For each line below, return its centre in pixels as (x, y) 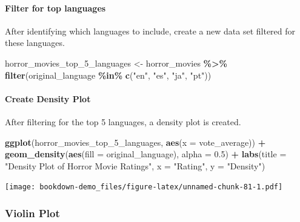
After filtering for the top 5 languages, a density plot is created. (123, 121)
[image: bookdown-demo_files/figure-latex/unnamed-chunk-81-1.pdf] (144, 187)
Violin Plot (32, 213)
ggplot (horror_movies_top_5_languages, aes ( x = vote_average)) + (135, 142)
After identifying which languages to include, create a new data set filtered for (150, 31)
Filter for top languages (55, 8)
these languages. (35, 43)
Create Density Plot (48, 98)
